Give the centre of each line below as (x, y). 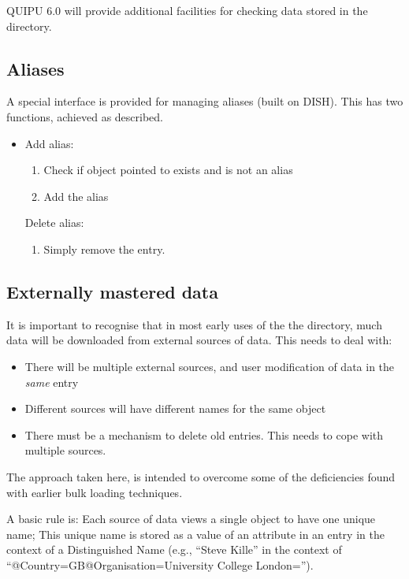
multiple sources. (65, 450)
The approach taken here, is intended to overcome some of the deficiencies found (201, 476)
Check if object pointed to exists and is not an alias (168, 170)
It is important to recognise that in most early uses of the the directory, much (194, 324)
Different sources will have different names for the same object (175, 408)
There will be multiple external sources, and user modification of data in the (210, 366)
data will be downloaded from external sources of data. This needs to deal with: (199, 340)
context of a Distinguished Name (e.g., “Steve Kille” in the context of (174, 549)
